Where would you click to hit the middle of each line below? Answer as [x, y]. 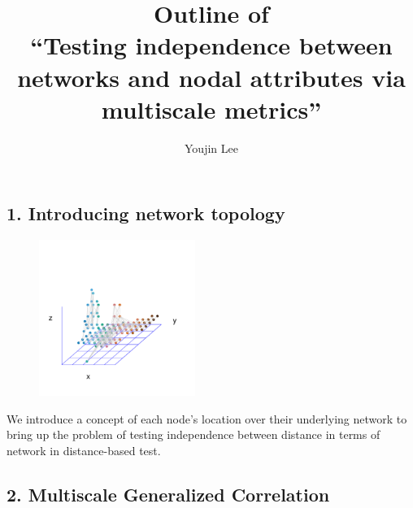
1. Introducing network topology [146, 213]
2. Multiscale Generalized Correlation [168, 494]
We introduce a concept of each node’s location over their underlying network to [207, 418]
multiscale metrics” [211, 109]
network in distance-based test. [84, 450]
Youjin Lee [211, 148]
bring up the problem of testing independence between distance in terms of [193, 434]
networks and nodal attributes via [211, 77]
